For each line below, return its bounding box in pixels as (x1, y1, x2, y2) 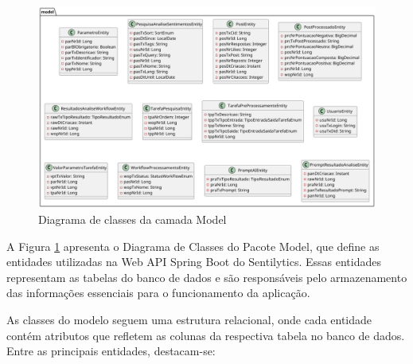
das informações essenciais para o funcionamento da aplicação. (6, 284, 310, 301)
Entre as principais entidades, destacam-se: (6, 342, 216, 359)
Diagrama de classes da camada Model (38, 211, 227, 227)
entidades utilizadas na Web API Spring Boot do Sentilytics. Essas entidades (6, 253, 381, 270)
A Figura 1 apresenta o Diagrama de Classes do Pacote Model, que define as (6, 237, 380, 254)
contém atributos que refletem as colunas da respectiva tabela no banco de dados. (6, 327, 405, 343)
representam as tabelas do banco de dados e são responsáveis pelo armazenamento (6, 268, 407, 285)
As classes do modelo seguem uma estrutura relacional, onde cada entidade (6, 311, 372, 327)
